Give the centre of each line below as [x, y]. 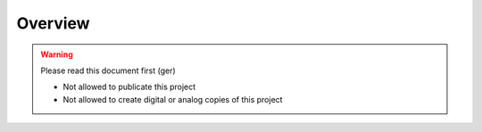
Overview [53, 23]
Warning [57, 54]
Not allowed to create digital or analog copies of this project [173, 99]
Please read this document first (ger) [108, 70]
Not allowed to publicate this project [129, 87]
